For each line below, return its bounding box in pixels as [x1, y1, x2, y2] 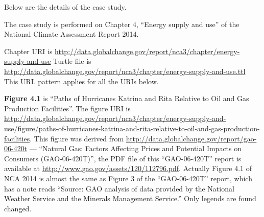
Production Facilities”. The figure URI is [4, 103, 131, 113]
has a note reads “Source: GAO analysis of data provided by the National [4, 183, 234, 194]
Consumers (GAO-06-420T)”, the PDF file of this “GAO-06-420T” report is [4, 153, 242, 163]
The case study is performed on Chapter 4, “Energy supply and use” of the [4, 18, 239, 29]
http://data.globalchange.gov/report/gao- [126, 133, 257, 143]
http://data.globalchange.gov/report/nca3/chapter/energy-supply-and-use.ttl [4, 65, 246, 76]
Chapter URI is [4, 45, 53, 56]
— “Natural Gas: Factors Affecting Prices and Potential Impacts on [29, 143, 242, 154]
